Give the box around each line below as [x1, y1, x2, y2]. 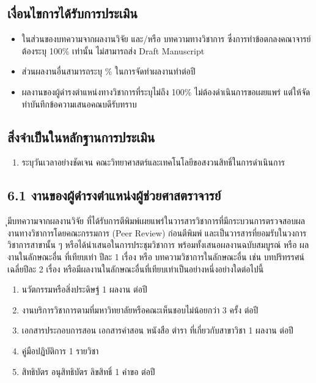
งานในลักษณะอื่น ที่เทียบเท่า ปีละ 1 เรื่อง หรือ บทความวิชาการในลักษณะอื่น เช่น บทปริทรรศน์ [7, 250, 305, 263]
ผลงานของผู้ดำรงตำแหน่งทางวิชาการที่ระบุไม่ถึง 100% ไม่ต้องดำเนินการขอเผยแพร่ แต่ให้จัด [21, 85, 310, 98]
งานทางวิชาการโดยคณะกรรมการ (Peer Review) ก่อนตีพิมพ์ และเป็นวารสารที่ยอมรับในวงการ [7, 226, 307, 239]
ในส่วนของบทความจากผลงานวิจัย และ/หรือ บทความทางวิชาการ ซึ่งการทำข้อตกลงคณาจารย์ [21, 32, 311, 45]
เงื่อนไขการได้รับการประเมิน [7, 4, 138, 23]
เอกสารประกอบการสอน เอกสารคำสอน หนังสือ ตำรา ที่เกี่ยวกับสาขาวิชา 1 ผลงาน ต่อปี [21, 324, 293, 337]
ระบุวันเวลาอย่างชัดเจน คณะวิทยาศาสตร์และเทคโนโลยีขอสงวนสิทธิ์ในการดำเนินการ [21, 156, 285, 169]
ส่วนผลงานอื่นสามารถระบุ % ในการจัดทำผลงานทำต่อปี [21, 65, 196, 78]
